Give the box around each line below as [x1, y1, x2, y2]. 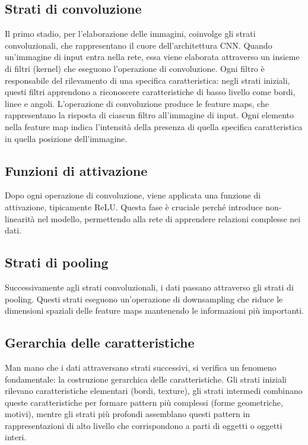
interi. [5, 431, 27, 443]
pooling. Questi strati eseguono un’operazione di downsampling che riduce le [5, 292, 283, 305]
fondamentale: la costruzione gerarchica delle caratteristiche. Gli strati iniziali [5, 373, 287, 385]
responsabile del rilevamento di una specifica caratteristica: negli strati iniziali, [5, 74, 290, 86]
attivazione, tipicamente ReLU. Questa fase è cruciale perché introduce [5, 200, 263, 213]
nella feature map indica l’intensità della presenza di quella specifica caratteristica [5, 120, 303, 132]
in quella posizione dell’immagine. [5, 132, 128, 144]
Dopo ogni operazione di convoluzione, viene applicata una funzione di [5, 189, 261, 201]
